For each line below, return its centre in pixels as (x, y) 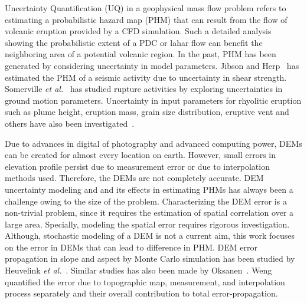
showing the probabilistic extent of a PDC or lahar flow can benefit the (134, 42)
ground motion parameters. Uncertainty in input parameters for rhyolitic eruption (153, 100)
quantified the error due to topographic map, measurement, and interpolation (145, 281)
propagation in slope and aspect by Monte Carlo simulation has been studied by (150, 258)
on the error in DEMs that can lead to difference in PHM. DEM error (131, 247)
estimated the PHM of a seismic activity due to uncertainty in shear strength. (146, 77)
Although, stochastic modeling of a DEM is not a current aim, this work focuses (150, 236)
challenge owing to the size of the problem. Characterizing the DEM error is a (146, 201)
